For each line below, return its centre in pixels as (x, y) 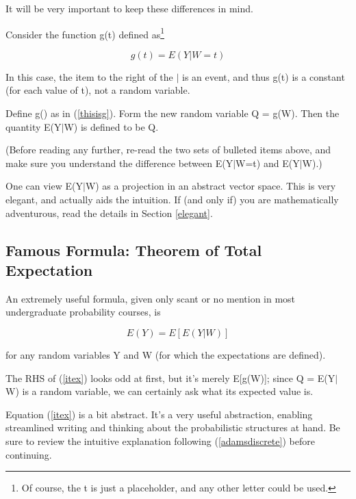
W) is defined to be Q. (111, 126)
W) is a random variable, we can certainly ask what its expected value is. (160, 391)
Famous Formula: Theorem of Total (134, 249)
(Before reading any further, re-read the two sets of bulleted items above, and (168, 150)
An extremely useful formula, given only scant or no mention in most (151, 298)
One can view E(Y (44, 186)
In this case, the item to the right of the (89, 76)
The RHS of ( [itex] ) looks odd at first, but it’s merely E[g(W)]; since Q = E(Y (170, 378)
